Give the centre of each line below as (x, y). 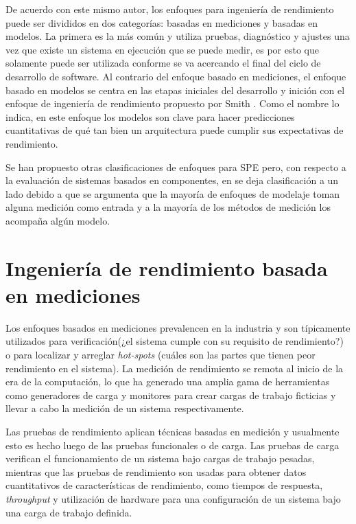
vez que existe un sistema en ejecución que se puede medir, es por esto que (163, 49)
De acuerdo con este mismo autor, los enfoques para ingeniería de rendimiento (170, 9)
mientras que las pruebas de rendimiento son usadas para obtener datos (156, 471)
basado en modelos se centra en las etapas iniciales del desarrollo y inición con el (175, 90)
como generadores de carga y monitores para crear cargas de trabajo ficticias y (171, 395)
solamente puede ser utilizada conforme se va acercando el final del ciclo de (163, 63)
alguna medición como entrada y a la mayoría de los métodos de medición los (168, 207)
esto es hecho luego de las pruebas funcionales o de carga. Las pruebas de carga (173, 445)
